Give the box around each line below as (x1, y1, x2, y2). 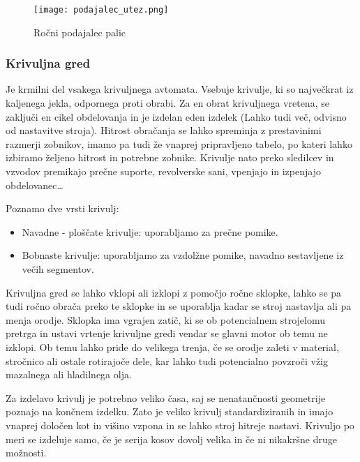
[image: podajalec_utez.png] (33, 5, 169, 15)
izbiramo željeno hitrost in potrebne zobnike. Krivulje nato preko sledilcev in (6, 150, 334, 165)
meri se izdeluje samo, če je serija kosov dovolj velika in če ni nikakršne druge (6, 431, 337, 446)
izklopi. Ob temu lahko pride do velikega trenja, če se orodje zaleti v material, (6, 339, 339, 354)
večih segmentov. (22, 262, 94, 276)
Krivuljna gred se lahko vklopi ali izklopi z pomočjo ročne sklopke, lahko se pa (6, 285, 342, 299)
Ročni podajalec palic (33, 24, 126, 39)
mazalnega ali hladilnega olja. (6, 367, 132, 382)
